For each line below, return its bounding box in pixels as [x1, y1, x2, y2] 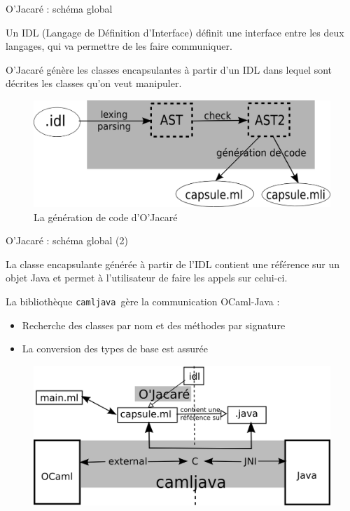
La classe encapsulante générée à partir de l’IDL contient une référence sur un [6, 256, 340, 271]
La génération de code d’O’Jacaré [34, 209, 178, 224]
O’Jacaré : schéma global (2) [6, 233, 128, 248]
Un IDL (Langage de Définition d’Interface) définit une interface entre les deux [6, 25, 344, 39]
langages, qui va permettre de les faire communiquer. [6, 39, 232, 53]
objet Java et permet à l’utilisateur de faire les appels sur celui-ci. [6, 270, 288, 285]
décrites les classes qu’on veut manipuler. [6, 76, 182, 91]
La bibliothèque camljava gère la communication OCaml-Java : [6, 293, 280, 308]
